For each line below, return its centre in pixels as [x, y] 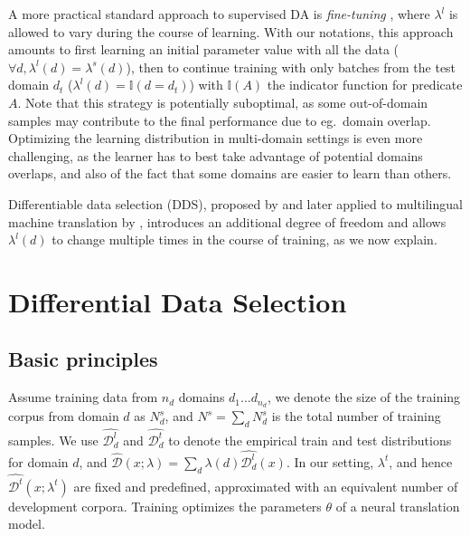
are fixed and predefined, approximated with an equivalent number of [266, 486]
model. [27, 524]
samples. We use [53, 440]
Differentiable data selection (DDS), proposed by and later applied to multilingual [235, 203]
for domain [38, 461]
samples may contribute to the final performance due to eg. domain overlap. [220, 120]
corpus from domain [64, 416]
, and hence [421, 461]
